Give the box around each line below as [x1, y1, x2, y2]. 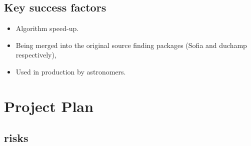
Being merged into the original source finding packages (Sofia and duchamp [15, 39, 247, 50]
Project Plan [4, 95, 93, 116]
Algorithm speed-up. [15, 23, 79, 33]
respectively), [15, 49, 56, 60]
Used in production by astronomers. [15, 66, 126, 76]
